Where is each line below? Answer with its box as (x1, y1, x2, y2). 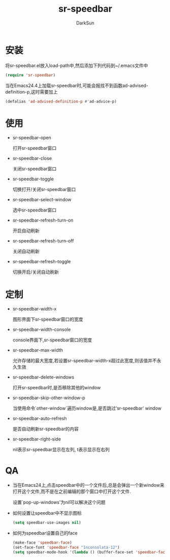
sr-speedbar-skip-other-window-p (12, 395, 85, 401)
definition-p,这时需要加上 (5, 88, 58, 95)
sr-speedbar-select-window (12, 197, 72, 203)
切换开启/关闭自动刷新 (12, 269, 59, 275)
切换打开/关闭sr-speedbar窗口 (12, 186, 76, 193)
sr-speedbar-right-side (12, 436, 61, 442)
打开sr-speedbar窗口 (12, 145, 57, 151)
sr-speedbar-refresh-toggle (12, 259, 71, 265)
